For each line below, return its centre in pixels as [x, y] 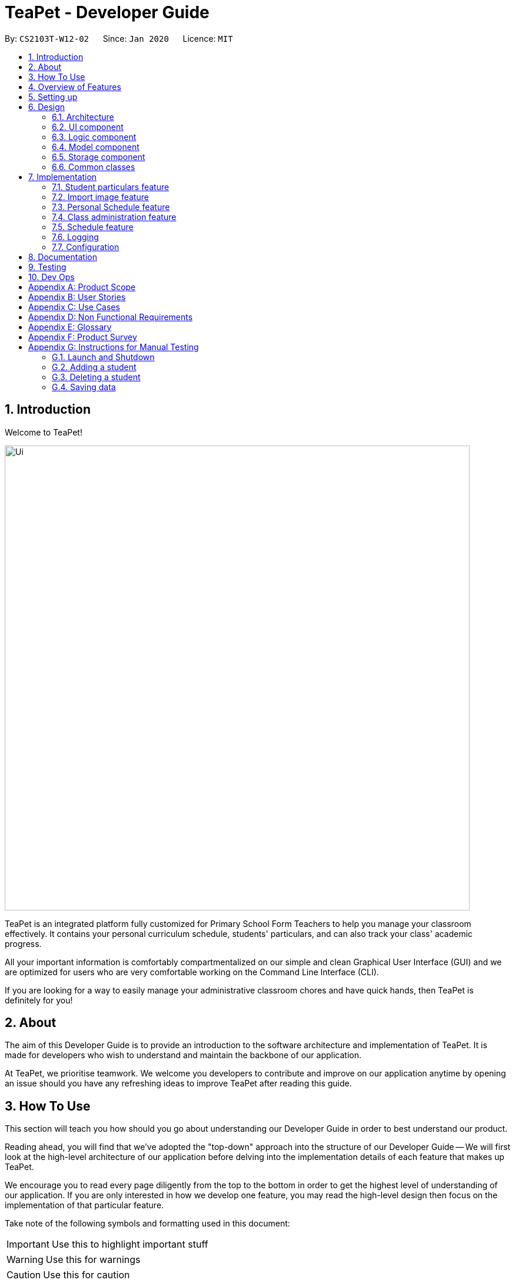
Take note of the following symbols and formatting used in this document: [147, 1224]
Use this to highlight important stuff [130, 1244]
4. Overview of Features [75, 87]
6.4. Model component [96, 147]
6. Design [47, 107]
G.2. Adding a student [94, 367]
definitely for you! [39, 1000]
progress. [23, 943]
